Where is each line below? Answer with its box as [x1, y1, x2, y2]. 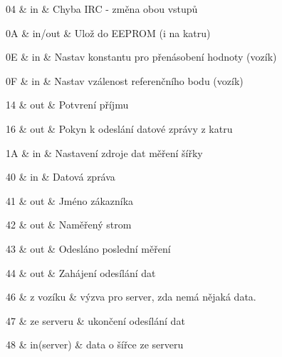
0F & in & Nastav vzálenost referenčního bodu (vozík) [6, 73, 244, 88]
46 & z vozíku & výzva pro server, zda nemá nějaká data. [6, 289, 256, 304]
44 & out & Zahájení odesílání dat [6, 265, 156, 280]
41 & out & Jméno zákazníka [6, 193, 134, 208]
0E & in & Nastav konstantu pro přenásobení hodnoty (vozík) [6, 49, 277, 64]
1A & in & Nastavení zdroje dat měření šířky [6, 145, 203, 160]
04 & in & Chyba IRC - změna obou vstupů [6, 1, 198, 16]
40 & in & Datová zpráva [6, 169, 115, 184]
